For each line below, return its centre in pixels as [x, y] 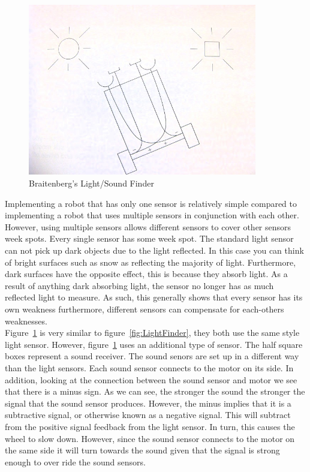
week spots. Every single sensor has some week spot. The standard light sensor [149, 238]
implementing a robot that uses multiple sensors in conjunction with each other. [152, 215]
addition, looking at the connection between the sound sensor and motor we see [151, 379]
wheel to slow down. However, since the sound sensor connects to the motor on [150, 438]
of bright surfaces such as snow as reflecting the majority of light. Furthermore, [151, 262]
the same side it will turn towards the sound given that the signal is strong [142, 450]
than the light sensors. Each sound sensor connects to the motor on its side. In [149, 367]
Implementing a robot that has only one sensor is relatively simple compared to [151, 203]
